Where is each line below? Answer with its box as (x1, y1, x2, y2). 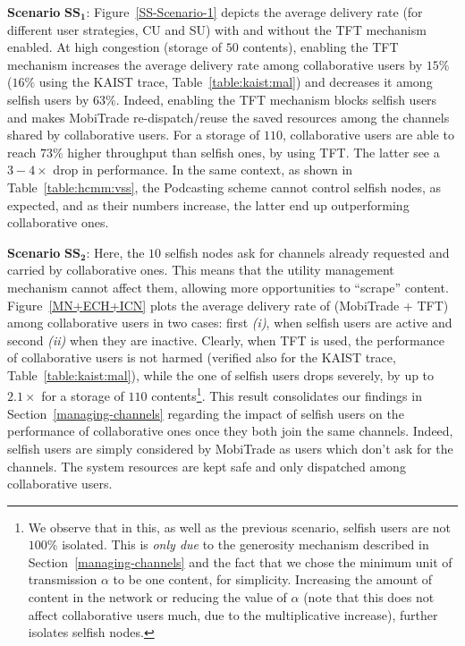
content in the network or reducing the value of (28, 588, 287, 607)
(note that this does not (303, 588, 435, 607)
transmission (28, 570, 97, 589)
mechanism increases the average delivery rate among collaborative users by (7, 55, 423, 73)
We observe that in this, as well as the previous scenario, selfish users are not (28, 517, 452, 536)
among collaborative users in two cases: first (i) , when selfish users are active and (7, 313, 452, 332)
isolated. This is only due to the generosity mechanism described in (62, 535, 429, 554)
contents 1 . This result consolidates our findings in (151, 384, 422, 405)
